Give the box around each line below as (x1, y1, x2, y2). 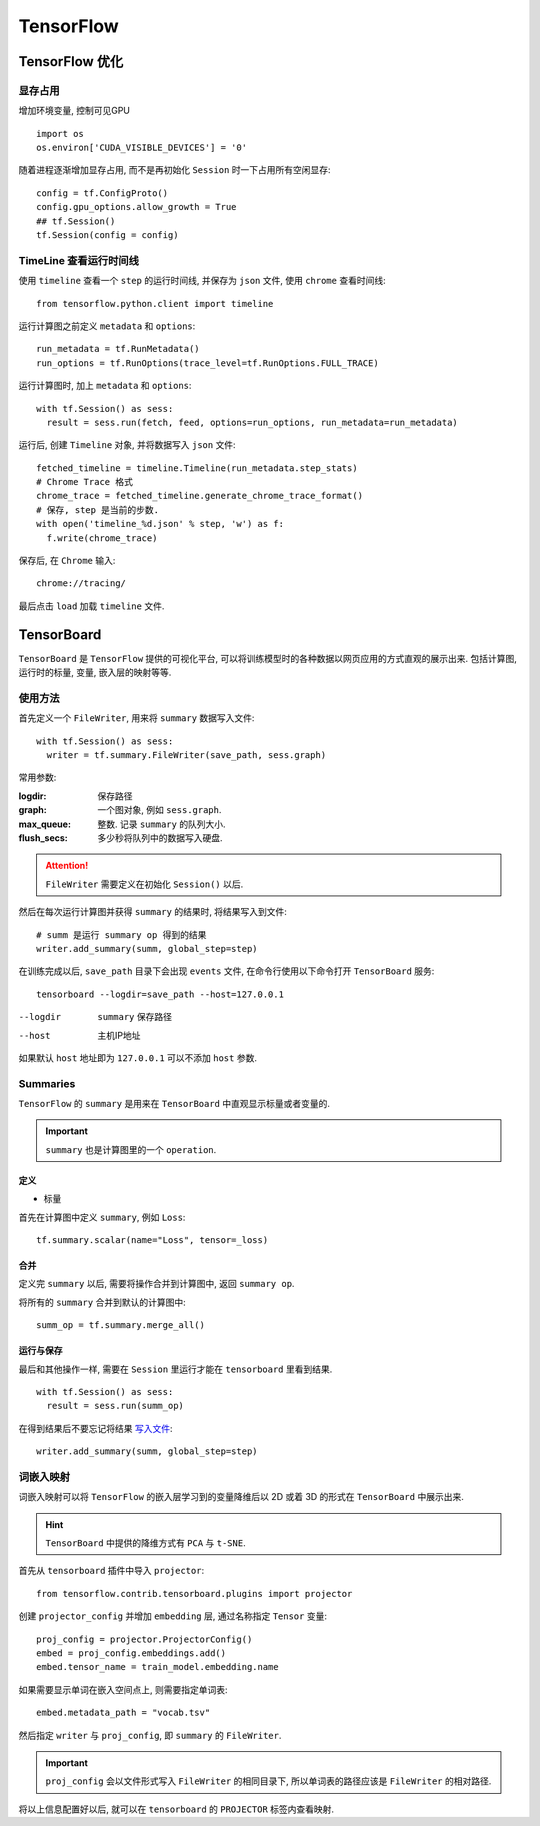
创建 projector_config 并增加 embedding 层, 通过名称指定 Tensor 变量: (18, 1610, 327, 1622)
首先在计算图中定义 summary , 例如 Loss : (18, 1211, 186, 1223)
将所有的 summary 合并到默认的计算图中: (18, 1296, 186, 1308)
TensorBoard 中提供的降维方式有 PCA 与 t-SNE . (45, 1537, 246, 1549)
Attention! (45, 860, 89, 872)
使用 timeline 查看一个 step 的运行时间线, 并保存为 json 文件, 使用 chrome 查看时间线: (18, 275, 386, 287)
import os (36, 128, 84, 139)
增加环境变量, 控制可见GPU (18, 105, 130, 117)
